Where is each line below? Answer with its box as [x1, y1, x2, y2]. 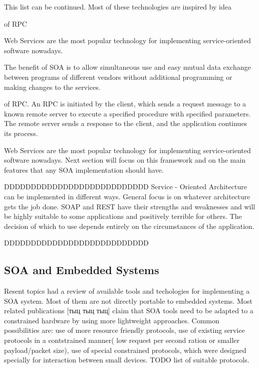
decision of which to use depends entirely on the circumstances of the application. [4, 220, 254, 231]
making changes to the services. [4, 81, 101, 92]
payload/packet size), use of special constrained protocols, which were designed [4, 344, 246, 355]
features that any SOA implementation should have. [4, 164, 164, 175]
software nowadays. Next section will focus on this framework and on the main [4, 155, 245, 165]
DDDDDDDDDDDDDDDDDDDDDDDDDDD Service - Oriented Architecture [4, 181, 247, 192]
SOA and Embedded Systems [4, 262, 159, 278]
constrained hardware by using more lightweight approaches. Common [4, 315, 219, 325]
